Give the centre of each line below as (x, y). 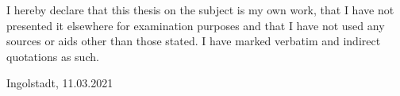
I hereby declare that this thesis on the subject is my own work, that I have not (200, 10)
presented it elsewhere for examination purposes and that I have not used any (196, 25)
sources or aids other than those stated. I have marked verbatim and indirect (194, 41)
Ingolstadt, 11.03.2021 (60, 83)
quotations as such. (53, 56)
